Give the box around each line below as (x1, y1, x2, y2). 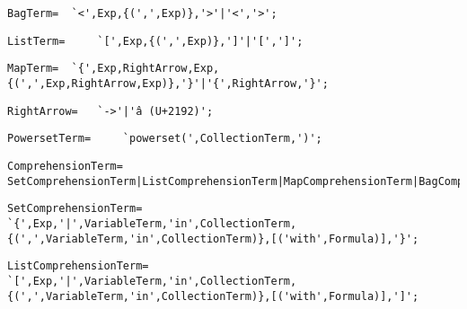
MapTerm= (7, 62, 59, 75)
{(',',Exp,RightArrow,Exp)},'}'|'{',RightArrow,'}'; (7, 76, 329, 90)
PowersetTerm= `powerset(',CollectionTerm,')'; (7, 132, 322, 146)
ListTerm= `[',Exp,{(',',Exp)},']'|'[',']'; (7, 34, 304, 48)
